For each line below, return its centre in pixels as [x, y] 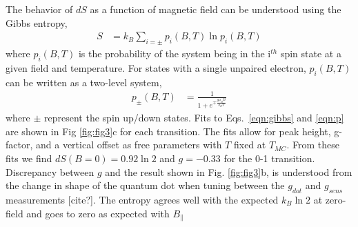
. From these [313, 145]
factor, [19, 145]
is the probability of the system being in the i [175, 53]
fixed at [250, 145]
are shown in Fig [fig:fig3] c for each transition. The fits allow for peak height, [168, 131]
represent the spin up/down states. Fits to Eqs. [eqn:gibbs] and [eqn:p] [194, 118]
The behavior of [39, 9]
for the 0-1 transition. [269, 158]
